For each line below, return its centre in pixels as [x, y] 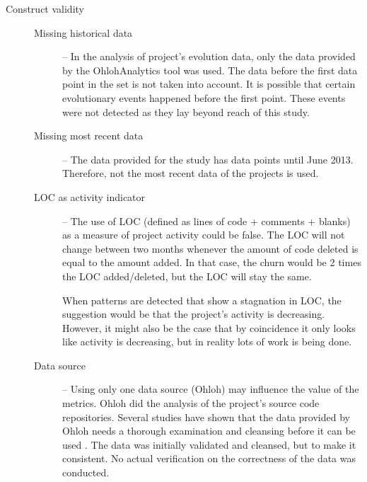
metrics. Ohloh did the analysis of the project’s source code [191, 403]
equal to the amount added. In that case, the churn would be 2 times [212, 262]
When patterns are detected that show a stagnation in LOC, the [202, 300]
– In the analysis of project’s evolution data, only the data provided [209, 56]
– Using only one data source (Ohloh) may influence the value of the [211, 389]
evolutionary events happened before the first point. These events [204, 97]
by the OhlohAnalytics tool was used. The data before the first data [210, 70]
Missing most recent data [89, 136]
